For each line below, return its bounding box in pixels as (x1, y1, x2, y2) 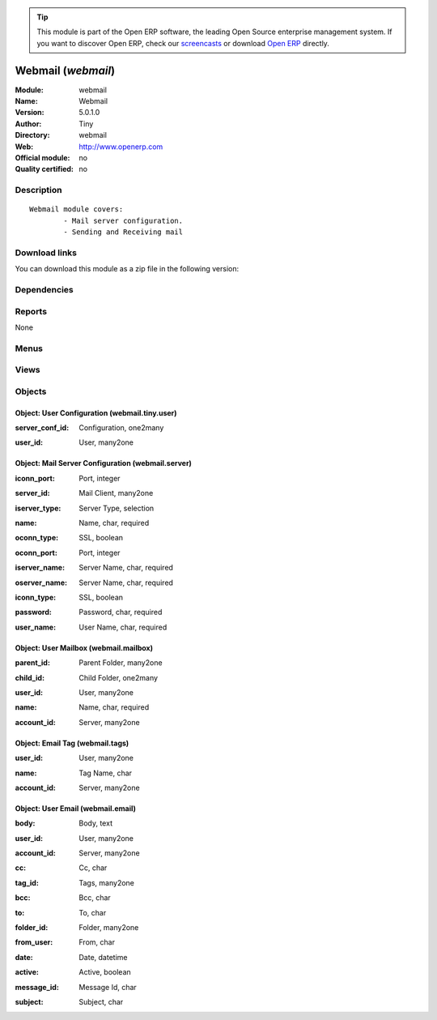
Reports (15, 305, 48, 317)
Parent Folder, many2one (78, 658, 163, 668)
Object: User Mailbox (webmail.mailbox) (15, 642, 154, 652)
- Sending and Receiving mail (63, 228, 184, 237)
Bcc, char (78, 893, 111, 903)
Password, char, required (78, 608, 163, 617)
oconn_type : (15, 533, 59, 543)
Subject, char (78, 997, 124, 1006)
